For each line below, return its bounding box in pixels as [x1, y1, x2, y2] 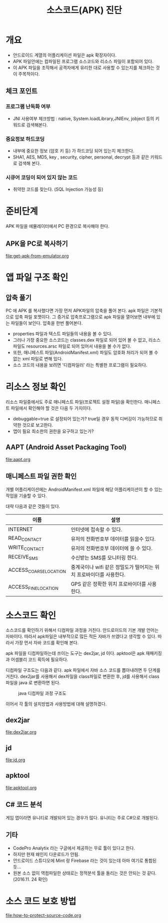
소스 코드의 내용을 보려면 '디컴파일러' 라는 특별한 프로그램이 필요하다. [12, 362, 148, 368]
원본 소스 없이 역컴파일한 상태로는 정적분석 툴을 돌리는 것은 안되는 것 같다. [12, 870, 157, 876]
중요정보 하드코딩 [5, 136, 45, 143]
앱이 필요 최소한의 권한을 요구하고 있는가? [12, 428, 94, 434]
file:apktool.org [5, 784, 37, 790]
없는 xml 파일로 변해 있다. [12, 356, 63, 362]
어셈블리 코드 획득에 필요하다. [10, 656, 69, 663]
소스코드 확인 [5, 610, 56, 621]
